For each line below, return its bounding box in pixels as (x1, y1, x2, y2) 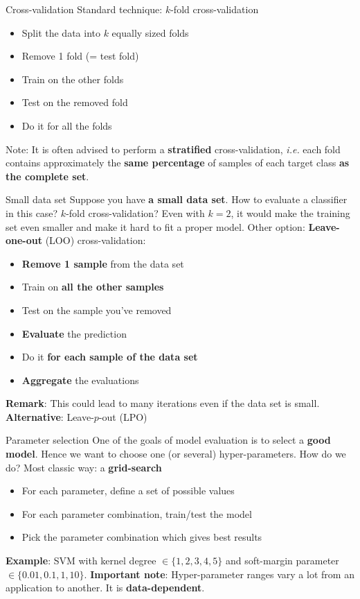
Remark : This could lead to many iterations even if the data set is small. (6, 396, 320, 410)
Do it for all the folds (21, 118, 112, 132)
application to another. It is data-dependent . (6, 580, 205, 595)
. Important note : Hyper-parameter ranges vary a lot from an (84, 566, 354, 581)
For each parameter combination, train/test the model (21, 506, 252, 521)
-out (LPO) (98, 409, 147, 424)
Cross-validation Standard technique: (6, 2, 163, 16)
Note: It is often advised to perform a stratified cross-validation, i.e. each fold (6, 141, 341, 156)
